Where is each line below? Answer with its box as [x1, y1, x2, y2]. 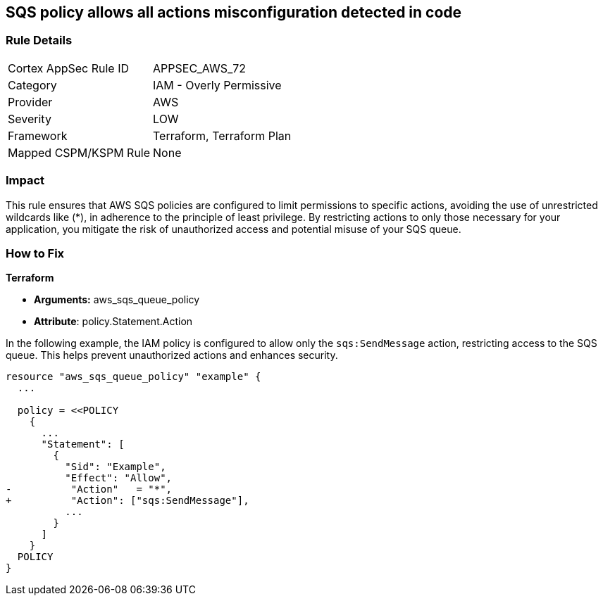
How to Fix [6, 246, 65, 260]
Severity [8, 111, 51, 126]
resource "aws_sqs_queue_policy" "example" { [6, 371, 261, 383]
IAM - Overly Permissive [153, 77, 282, 92]
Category [8, 77, 57, 92]
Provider [8, 94, 53, 109]
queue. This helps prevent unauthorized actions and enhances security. [6, 349, 338, 362]
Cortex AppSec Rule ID [8, 61, 130, 75]
